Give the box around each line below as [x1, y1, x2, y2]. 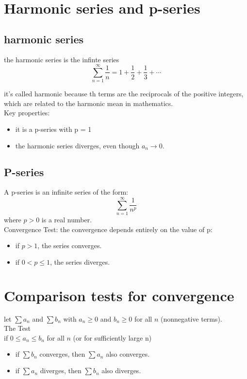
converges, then [39, 349, 85, 359]
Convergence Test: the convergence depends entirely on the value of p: [4, 224, 213, 234]
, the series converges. [37, 240, 102, 251]
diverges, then [40, 365, 82, 376]
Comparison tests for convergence [4, 285, 234, 305]
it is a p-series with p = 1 [15, 124, 92, 134]
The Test [4, 323, 31, 333]
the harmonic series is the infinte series [4, 54, 119, 64]
